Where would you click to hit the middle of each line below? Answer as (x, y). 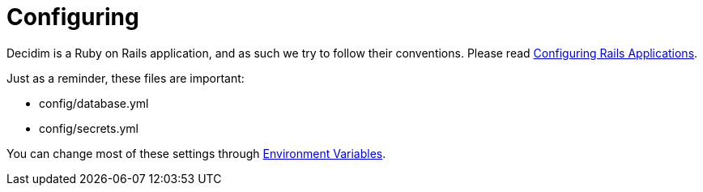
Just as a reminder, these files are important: (126, 78)
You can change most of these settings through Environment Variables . (196, 153)
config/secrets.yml (89, 128)
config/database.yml (94, 103)
